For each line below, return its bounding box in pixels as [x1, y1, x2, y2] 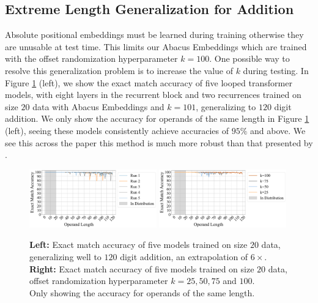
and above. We [250, 124, 306, 137]
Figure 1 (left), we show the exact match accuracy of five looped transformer [5, 76, 292, 89]
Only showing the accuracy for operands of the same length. [29, 286, 255, 299]
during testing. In [243, 64, 309, 77]
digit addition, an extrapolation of [120, 250, 248, 263]
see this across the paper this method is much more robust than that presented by [5, 136, 313, 149]
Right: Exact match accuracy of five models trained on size [29, 262, 254, 275]
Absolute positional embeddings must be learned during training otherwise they [5, 28, 304, 41]
